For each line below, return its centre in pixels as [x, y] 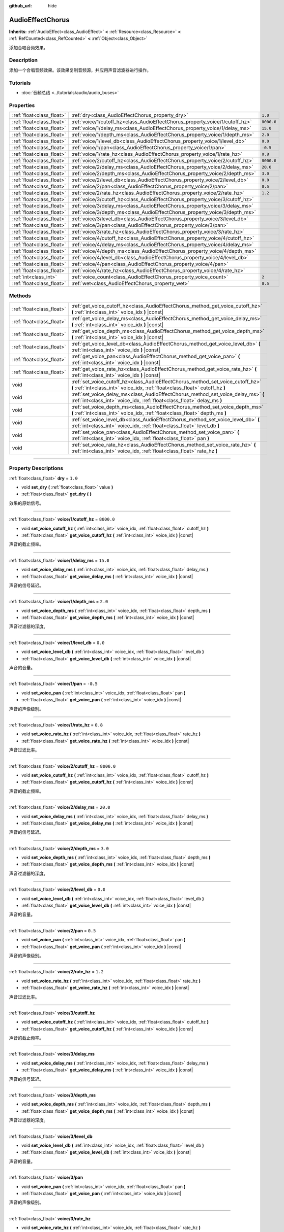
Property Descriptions [36, 468]
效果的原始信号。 [26, 503]
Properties [22, 105]
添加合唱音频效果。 [28, 47]
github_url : [20, 6]
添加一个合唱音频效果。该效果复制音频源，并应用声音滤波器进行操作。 [80, 70]
